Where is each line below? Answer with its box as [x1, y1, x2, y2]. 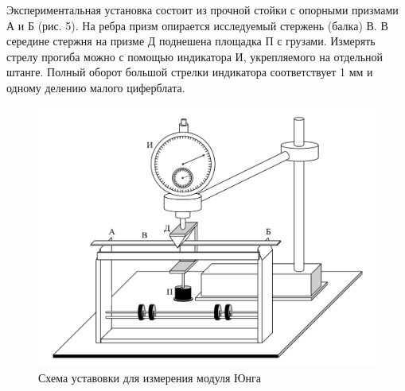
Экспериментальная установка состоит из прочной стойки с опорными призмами [6, 2, 399, 17]
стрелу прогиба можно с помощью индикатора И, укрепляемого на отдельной [6, 48, 384, 64]
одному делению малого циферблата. [6, 79, 185, 95]
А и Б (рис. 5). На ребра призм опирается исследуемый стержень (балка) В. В [6, 17, 388, 33]
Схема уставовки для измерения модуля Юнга [38, 369, 261, 385]
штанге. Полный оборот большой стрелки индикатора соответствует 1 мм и [6, 64, 373, 80]
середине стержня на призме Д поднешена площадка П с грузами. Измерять [6, 33, 376, 49]
